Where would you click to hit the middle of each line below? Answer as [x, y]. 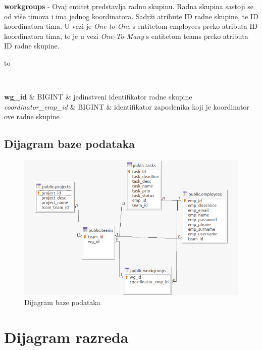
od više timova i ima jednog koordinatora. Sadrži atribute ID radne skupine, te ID [131, 16]
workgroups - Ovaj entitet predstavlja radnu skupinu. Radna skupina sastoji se [129, 6]
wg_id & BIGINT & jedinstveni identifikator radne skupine [98, 97]
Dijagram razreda [66, 337]
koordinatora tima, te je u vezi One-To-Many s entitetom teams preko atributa [126, 36]
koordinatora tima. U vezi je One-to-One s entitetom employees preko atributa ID [131, 26]
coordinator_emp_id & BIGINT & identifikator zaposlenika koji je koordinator [127, 106]
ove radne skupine [32, 116]
